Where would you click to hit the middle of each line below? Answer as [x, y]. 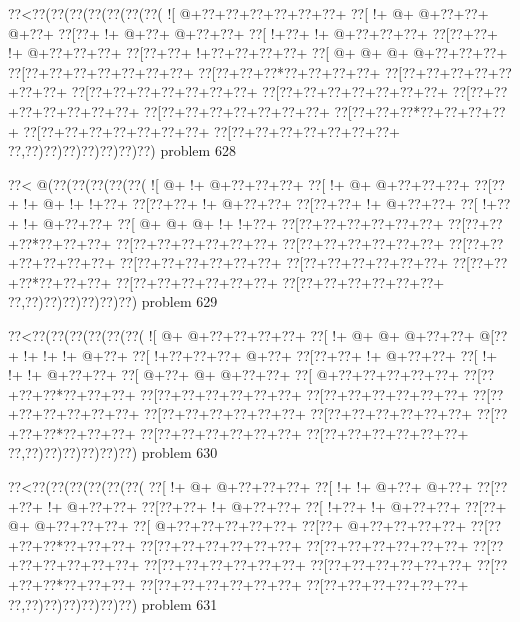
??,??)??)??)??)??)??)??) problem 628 [122, 150]
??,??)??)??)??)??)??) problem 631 [113, 603]
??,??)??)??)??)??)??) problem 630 [113, 452]
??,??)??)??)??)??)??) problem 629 [113, 301]
